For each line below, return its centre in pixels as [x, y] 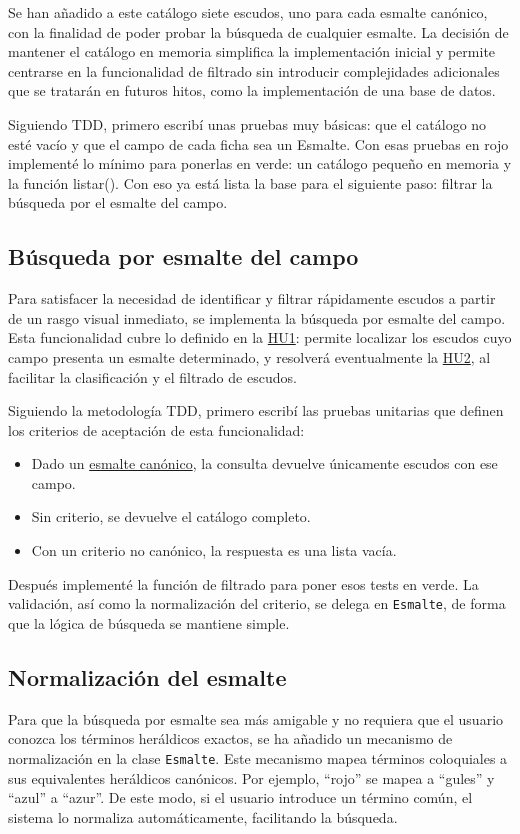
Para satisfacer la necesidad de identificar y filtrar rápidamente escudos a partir [252, 298]
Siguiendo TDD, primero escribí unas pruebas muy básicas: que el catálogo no [247, 123]
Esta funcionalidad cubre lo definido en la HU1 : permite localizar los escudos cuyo [260, 337]
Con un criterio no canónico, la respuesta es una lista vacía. [214, 550]
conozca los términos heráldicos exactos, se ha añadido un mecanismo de [230, 738]
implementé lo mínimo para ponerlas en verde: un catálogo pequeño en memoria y [260, 163]
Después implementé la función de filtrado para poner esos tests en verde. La [243, 583]
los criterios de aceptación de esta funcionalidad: [156, 429]
